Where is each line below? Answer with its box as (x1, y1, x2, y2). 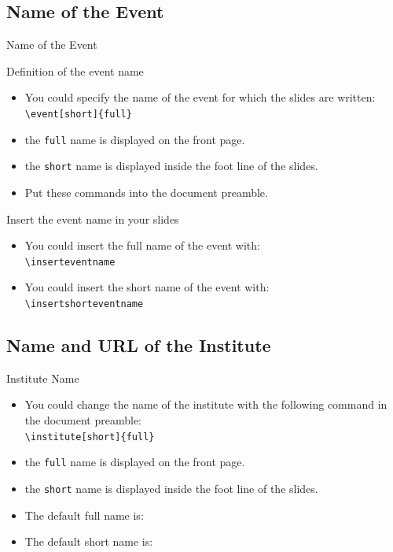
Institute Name (6, 369, 79, 386)
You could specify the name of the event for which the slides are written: (24, 89, 376, 106)
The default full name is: (24, 506, 144, 523)
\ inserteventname (24, 256, 116, 268)
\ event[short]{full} (24, 108, 132, 120)
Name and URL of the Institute (6, 333, 271, 358)
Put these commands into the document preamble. (24, 183, 268, 200)
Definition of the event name (6, 62, 144, 79)
